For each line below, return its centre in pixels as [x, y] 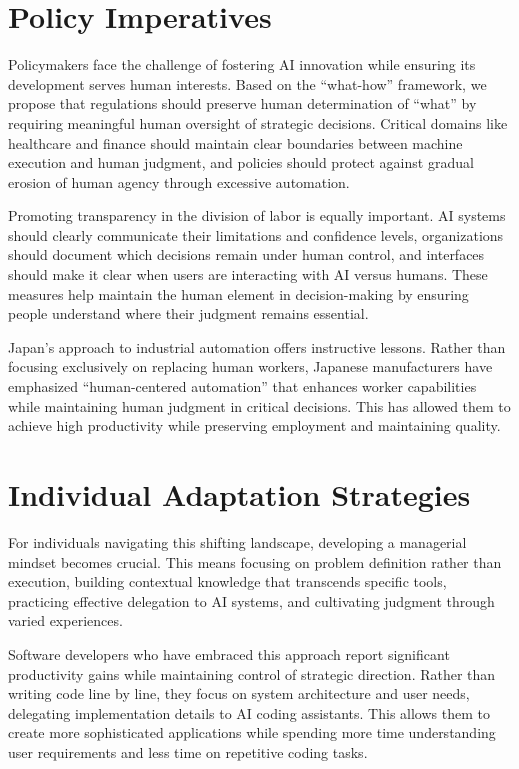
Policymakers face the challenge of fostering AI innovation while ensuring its [242, 64]
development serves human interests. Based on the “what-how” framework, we [247, 83]
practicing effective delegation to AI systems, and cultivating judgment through [251, 600]
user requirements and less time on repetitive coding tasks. [188, 751]
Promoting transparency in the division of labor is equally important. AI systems [257, 215]
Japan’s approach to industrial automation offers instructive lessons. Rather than [257, 346]
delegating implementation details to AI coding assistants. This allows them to [249, 712]
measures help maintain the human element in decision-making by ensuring [238, 293]
